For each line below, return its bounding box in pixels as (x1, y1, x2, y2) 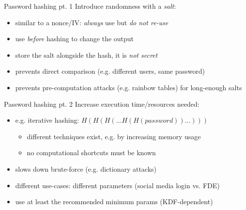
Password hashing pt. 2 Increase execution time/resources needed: (4, 98, 200, 109)
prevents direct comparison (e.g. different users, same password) (15, 66, 205, 76)
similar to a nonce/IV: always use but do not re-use (15, 17, 169, 27)
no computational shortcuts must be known (27, 147, 156, 158)
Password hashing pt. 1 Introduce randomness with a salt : (4, 1, 176, 11)
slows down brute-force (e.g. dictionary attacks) (15, 163, 157, 174)
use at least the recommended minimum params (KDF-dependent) (15, 196, 213, 207)
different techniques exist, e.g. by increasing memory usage (27, 131, 201, 141)
